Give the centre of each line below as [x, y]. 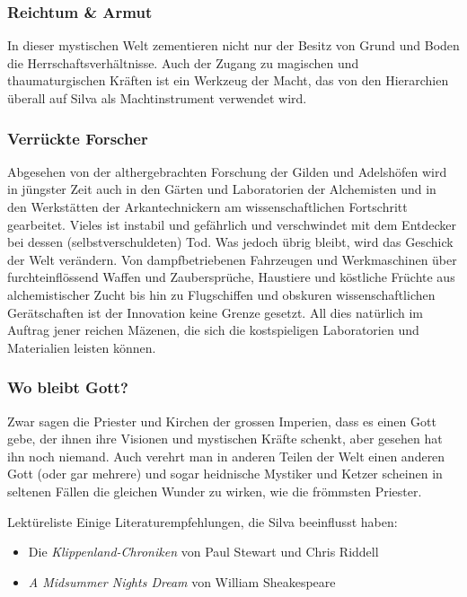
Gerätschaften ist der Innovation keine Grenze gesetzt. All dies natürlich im [216, 312]
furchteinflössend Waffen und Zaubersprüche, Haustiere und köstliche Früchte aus [231, 277]
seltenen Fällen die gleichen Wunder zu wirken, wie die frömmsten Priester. [215, 491]
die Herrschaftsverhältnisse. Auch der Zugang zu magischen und [183, 62]
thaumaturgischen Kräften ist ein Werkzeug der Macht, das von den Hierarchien [228, 80]
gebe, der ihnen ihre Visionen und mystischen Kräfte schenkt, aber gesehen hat [225, 439]
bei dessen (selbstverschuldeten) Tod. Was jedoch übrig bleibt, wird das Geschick [230, 242]
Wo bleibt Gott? [68, 387]
